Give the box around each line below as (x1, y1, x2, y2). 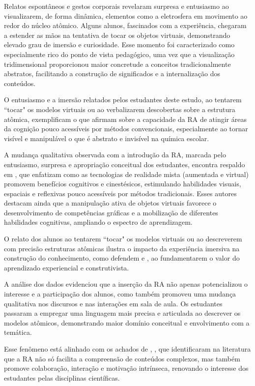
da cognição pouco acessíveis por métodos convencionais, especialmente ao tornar (4, 123, 248, 134)
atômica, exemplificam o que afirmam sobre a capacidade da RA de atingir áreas (4, 114, 247, 124)
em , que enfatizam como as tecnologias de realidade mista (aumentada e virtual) (4, 169, 249, 179)
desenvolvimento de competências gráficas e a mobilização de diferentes (4, 207, 218, 217)
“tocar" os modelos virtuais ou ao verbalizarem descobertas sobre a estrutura (4, 104, 235, 114)
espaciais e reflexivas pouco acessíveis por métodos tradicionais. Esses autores (4, 188, 237, 198)
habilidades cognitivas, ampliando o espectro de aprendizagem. (4, 217, 193, 227)
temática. (4, 327, 32, 337)
